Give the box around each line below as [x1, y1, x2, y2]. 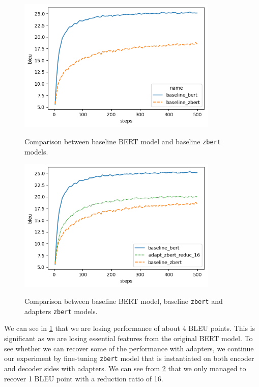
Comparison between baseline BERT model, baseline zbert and [24, 296, 223, 306]
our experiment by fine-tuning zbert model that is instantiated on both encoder [4, 353, 254, 364]
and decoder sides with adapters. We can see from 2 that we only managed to [4, 363, 246, 373]
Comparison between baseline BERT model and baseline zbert [24, 136, 221, 146]
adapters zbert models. [24, 305, 98, 316]
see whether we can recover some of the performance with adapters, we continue [4, 343, 254, 353]
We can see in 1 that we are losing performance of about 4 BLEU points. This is [4, 323, 255, 333]
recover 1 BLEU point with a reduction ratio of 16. [4, 373, 163, 383]
